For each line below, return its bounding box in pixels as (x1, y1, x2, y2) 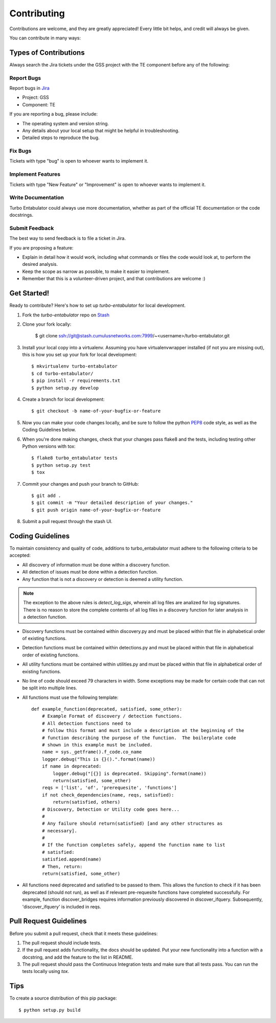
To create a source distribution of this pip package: (9, 995, 117, 1002)
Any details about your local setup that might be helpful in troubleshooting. (22, 127, 180, 133)
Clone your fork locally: (22, 321, 72, 327)
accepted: (9, 552, 31, 558)
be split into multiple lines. (22, 685, 78, 691)
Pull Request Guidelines (9, 917, 87, 925)
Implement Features (9, 171, 61, 178)
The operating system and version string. (22, 120, 109, 126)
